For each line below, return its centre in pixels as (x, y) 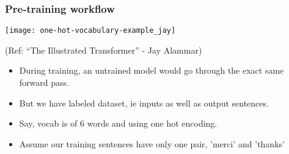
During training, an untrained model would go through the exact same (152, 70)
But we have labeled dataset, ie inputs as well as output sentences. (144, 103)
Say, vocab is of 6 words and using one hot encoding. (118, 123)
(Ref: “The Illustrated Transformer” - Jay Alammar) (104, 50)
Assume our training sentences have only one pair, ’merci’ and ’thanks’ (152, 143)
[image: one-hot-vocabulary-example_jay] (90, 31)
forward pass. (44, 82)
